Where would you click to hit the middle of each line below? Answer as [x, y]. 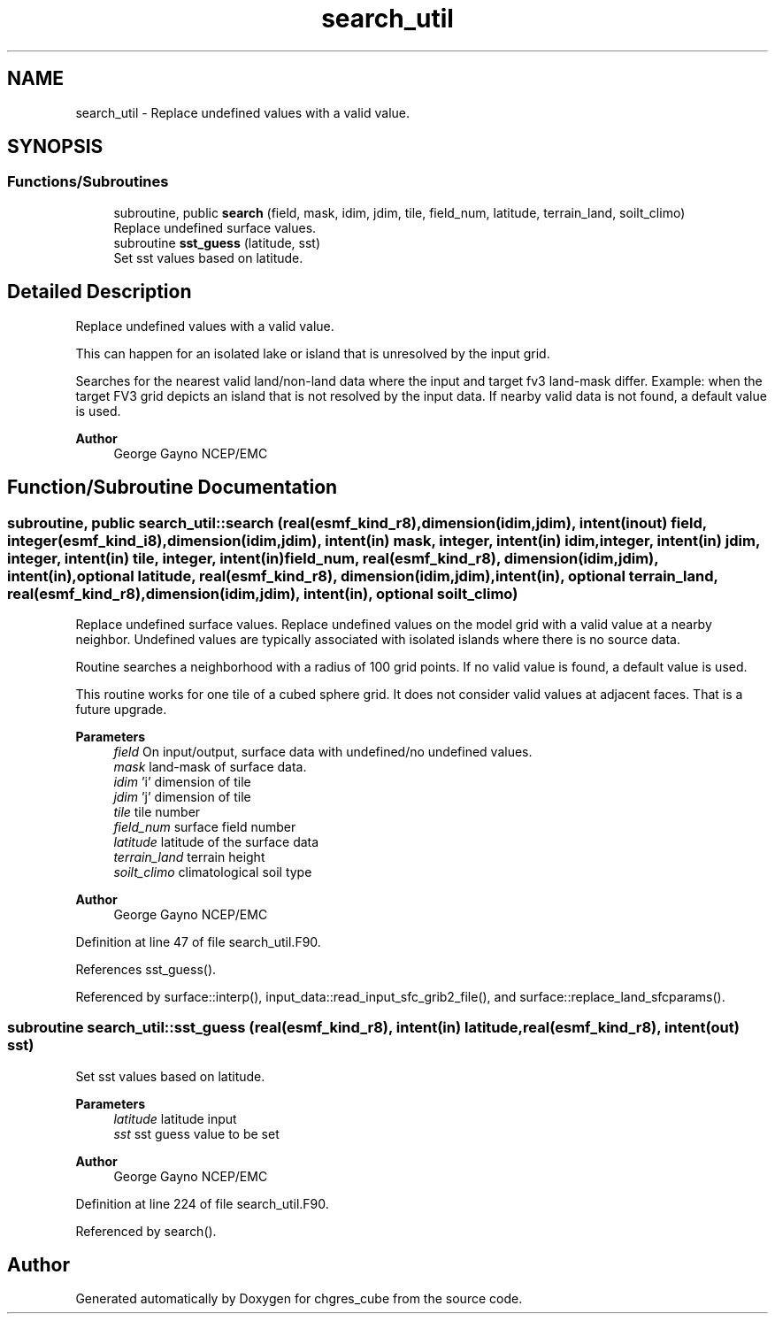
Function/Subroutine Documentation [173, 488]
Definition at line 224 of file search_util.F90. [202, 1203]
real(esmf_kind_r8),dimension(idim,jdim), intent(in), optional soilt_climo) [263, 593]
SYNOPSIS [55, 147]
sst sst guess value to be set [196, 1133]
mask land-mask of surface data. [210, 766]
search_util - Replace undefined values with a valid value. [243, 112]
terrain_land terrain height [189, 856]
